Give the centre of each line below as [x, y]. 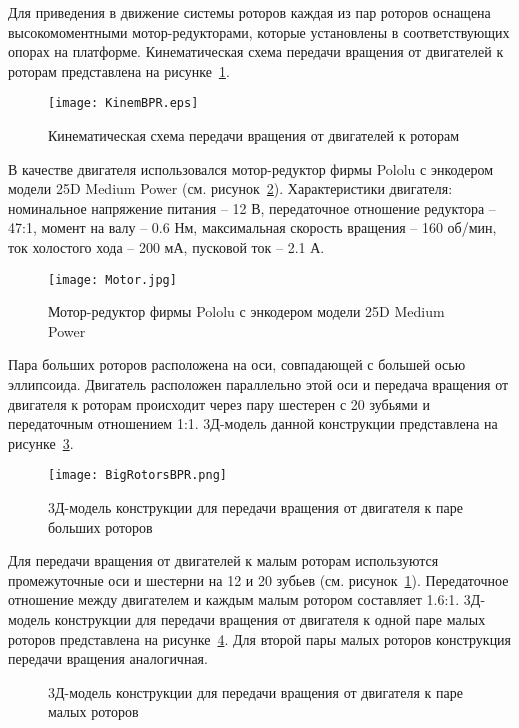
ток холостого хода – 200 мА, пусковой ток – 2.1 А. [166, 247]
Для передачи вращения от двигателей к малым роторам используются [223, 560]
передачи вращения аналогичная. [108, 658]
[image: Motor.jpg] [112, 279]
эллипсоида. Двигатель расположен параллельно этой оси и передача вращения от [258, 384]
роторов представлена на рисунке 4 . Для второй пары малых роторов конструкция [260, 638]
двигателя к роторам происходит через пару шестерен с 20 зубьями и [219, 403]
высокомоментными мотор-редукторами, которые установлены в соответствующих [259, 31]
